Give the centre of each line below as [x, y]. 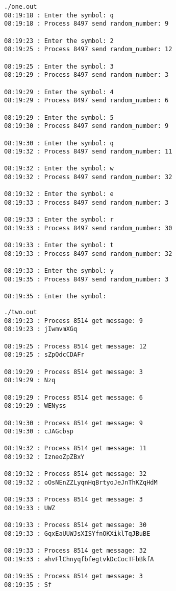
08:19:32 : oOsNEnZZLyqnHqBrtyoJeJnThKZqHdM [81, 483]
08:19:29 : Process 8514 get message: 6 [74, 397]
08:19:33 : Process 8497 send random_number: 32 [88, 254]
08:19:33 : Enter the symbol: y [59, 271]
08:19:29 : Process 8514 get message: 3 [74, 372]
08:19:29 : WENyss [35, 406]
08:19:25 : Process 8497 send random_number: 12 [88, 49]
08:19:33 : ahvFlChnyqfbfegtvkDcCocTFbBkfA [79, 559]
